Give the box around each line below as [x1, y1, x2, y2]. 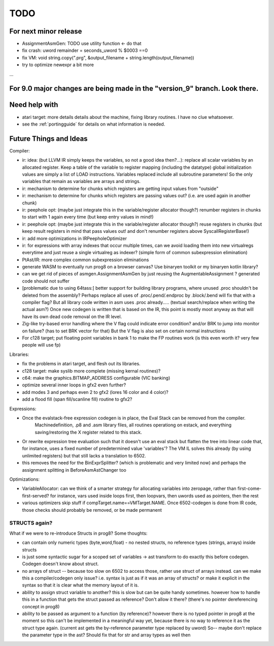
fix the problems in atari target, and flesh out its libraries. [22, 361, 141, 367]
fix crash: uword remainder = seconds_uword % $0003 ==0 [22, 47, 148, 53]
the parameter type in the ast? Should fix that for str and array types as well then [22, 632, 191, 638]
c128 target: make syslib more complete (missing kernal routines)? [22, 367, 161, 374]
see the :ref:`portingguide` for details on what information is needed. [22, 121, 165, 127]
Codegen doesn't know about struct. [22, 561, 99, 567]
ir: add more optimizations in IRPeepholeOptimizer [22, 235, 127, 241]
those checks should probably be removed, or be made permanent [22, 507, 162, 513]
